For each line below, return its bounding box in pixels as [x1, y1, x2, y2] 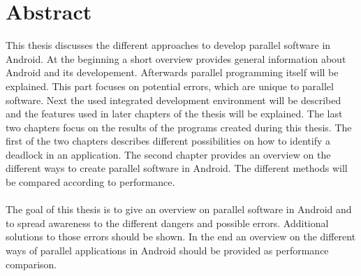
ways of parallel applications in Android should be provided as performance [6, 243, 329, 258]
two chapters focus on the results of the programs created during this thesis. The [6, 119, 352, 134]
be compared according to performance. [6, 175, 175, 189]
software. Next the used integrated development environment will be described [6, 92, 341, 107]
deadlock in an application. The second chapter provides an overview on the [6, 147, 331, 161]
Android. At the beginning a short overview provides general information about [6, 51, 346, 66]
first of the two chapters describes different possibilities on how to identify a [6, 133, 331, 148]
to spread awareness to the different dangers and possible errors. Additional [6, 215, 329, 230]
